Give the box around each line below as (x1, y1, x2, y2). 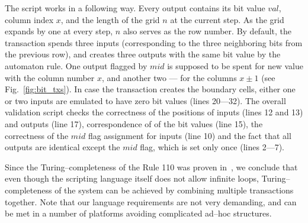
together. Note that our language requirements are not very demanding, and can (5, 195, 297, 208)
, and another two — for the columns (102, 71, 237, 83)
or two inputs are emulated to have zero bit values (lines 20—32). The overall (5, 94, 286, 106)
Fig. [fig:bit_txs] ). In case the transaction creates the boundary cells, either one (5, 83, 296, 95)
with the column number (5, 71, 95, 83)
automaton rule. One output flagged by (5, 59, 147, 72)
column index (5, 13, 54, 25)
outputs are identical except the (5, 141, 120, 153)
